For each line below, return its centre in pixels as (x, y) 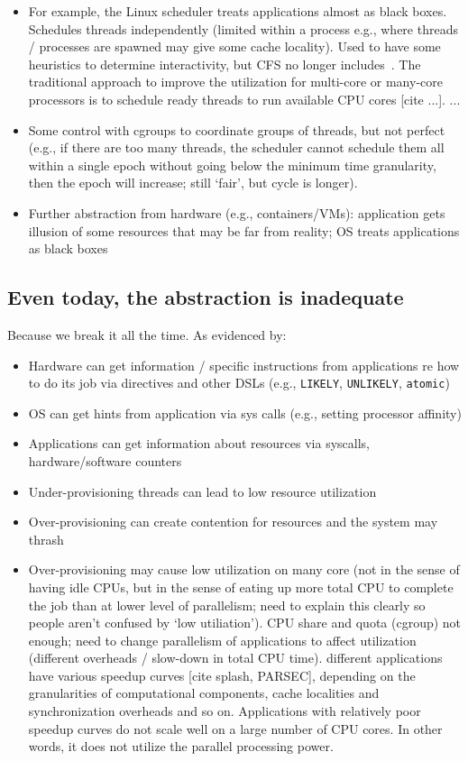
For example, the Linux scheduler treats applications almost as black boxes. (238, 11)
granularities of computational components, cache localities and (204, 693)
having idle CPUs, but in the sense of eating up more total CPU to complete (241, 587)
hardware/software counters (105, 460)
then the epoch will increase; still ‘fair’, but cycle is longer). (193, 183)
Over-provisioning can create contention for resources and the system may (233, 522)
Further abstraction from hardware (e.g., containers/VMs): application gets (237, 212)
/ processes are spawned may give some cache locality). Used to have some (234, 46)
